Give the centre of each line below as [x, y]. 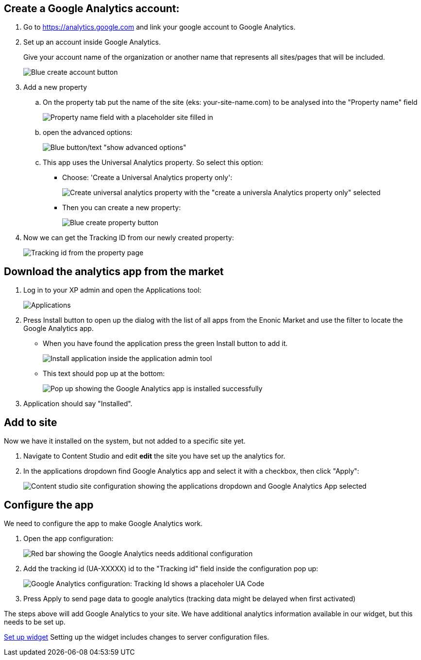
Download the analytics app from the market [114, 271]
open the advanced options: [88, 132]
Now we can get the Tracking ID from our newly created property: [129, 238]
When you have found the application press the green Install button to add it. [165, 344]
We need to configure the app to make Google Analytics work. [103, 523]
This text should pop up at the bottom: [104, 374]
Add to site [31, 422]
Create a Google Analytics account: [92, 8]
